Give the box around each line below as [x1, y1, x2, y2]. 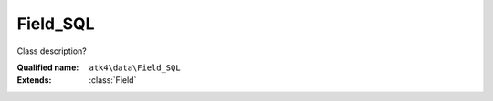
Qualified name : [16, 62, 79, 73]
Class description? [16, 45, 87, 56]
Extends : [16, 75, 52, 86]
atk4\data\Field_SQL [89, 62, 182, 73]
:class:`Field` [89, 75, 137, 86]
